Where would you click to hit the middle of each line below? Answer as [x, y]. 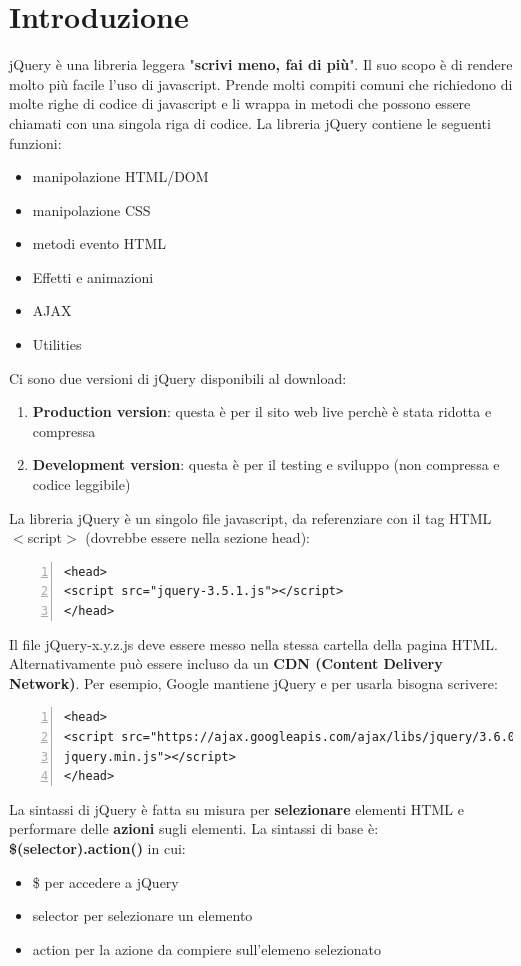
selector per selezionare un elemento [142, 915]
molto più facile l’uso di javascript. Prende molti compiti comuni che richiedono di [261, 83]
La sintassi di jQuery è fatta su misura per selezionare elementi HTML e [236, 808]
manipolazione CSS [91, 209]
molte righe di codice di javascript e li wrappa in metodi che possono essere [240, 103]
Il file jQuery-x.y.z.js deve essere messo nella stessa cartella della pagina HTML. [253, 643]
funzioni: [35, 142]
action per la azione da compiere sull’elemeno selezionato [207, 948]
